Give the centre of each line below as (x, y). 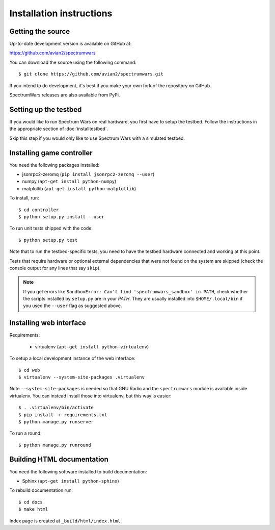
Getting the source (40, 31)
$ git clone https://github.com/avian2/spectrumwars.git (91, 74)
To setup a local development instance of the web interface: (72, 358)
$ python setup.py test (48, 240)
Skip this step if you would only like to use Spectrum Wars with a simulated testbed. (97, 138)
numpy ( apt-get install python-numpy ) (69, 182)
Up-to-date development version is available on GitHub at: (71, 44)
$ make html (33, 509)
